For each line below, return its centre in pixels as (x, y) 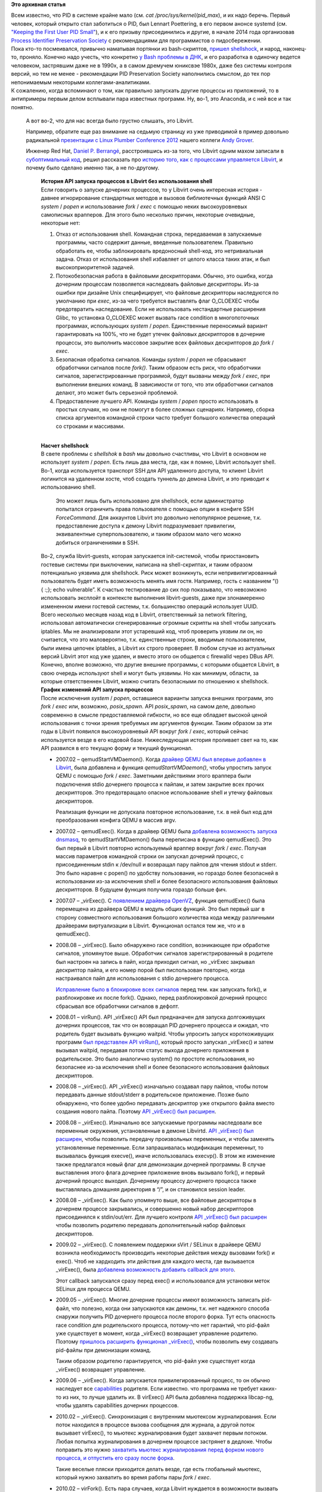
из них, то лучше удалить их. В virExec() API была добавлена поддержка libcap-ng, (168, 1397)
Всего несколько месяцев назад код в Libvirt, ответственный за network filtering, (144, 614)
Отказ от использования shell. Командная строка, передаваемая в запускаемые (159, 234)
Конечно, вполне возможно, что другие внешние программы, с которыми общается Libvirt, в (160, 665)
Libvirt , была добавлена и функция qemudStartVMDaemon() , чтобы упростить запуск (163, 767)
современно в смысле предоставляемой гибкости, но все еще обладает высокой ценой (154, 715)
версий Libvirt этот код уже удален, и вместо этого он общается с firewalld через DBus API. (157, 656)
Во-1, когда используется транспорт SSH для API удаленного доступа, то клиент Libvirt (152, 470)
